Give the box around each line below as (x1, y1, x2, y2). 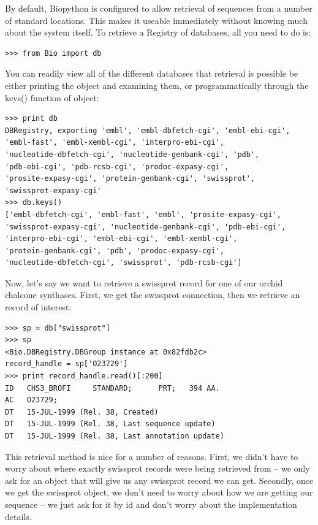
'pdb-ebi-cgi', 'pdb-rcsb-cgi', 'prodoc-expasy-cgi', (5, 162, 229, 171)
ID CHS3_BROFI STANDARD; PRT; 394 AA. (5, 383, 220, 393)
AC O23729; (5, 396, 58, 405)
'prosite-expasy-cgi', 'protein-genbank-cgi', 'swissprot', (5, 174, 256, 183)
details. (5, 510, 32, 523)
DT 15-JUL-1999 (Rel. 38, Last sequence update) (5, 420, 216, 429)
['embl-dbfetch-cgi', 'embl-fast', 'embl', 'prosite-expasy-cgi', (5, 210, 282, 219)
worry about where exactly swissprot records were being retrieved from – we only (5, 462, 310, 475)
